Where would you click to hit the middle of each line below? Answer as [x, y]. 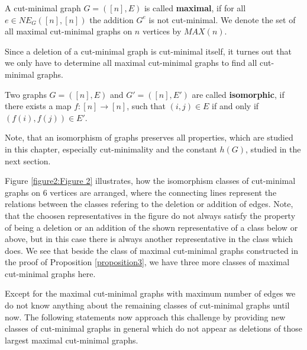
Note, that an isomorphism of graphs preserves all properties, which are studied [149, 137]
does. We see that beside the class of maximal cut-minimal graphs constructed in [152, 250]
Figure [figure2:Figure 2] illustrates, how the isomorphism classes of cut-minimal [150, 181]
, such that [146, 106]
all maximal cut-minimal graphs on [69, 31]
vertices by [162, 31]
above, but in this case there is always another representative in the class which [149, 239]
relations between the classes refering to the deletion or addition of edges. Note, [149, 204]
